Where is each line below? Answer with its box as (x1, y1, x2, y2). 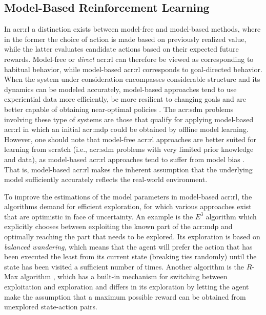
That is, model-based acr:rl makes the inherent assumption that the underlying (4, 164, 253, 174)
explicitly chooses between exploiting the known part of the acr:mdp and (4, 221, 233, 232)
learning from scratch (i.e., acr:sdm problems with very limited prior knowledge (4, 144, 254, 154)
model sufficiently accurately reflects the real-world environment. (4, 174, 208, 185)
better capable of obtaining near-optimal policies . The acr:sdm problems (4, 103, 234, 114)
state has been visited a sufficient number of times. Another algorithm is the (4, 261, 244, 272)
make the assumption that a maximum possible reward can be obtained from (4, 291, 246, 302)
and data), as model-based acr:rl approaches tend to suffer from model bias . (4, 153, 245, 164)
